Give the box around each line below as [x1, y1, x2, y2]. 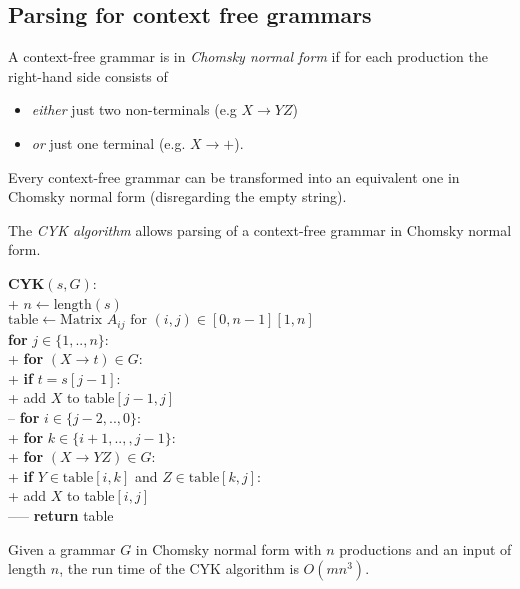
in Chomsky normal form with [135, 538, 322, 559]
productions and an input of [339, 538, 512, 559]
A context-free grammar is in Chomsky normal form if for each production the [8, 46, 488, 67]
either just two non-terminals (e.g [31, 99, 237, 120]
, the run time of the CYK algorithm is [59, 558, 299, 579]
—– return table [8, 504, 114, 525]
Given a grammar [8, 538, 116, 559]
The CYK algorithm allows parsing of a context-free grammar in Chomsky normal [8, 219, 512, 240]
